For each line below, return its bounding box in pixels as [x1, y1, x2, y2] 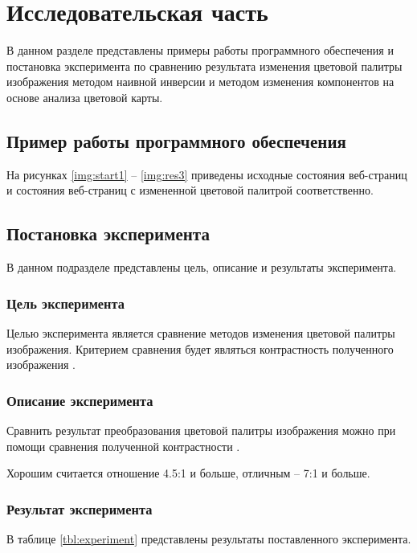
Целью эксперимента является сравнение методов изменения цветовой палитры [6, 324, 395, 341]
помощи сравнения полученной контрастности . [6, 437, 240, 454]
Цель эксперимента [6, 293, 125, 313]
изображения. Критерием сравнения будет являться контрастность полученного [6, 340, 394, 357]
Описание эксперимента [6, 390, 153, 410]
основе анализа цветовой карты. [6, 88, 163, 105]
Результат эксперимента [6, 498, 153, 518]
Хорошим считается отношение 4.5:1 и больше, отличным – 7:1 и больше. [6, 465, 370, 481]
